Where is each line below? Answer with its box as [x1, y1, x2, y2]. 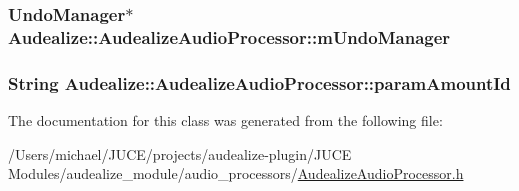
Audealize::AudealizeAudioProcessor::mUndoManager [8, 24, 451, 49]
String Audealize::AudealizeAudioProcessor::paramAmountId [8, 70, 511, 95]
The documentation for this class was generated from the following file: [8, 109, 443, 130]
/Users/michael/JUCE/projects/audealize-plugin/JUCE [8, 143, 352, 164]
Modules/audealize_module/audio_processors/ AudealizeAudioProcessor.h [8, 163, 464, 184]
